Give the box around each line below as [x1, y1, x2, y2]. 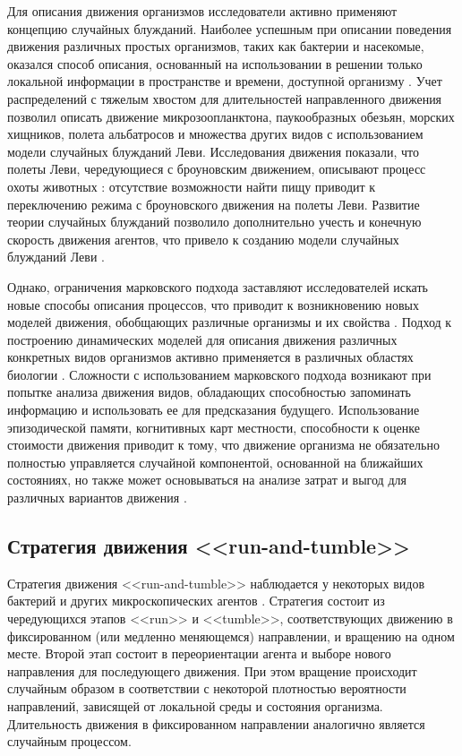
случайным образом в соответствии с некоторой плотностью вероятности [7, 679, 406, 698]
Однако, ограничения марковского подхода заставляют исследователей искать [7, 277, 428, 296]
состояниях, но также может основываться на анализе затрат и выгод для [7, 470, 406, 489]
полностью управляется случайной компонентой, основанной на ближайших [7, 452, 423, 471]
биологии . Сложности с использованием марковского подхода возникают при [7, 365, 432, 383]
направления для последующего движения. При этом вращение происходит [7, 661, 417, 680]
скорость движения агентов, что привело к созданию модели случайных [7, 229, 399, 248]
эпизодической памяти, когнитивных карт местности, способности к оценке [7, 417, 420, 436]
